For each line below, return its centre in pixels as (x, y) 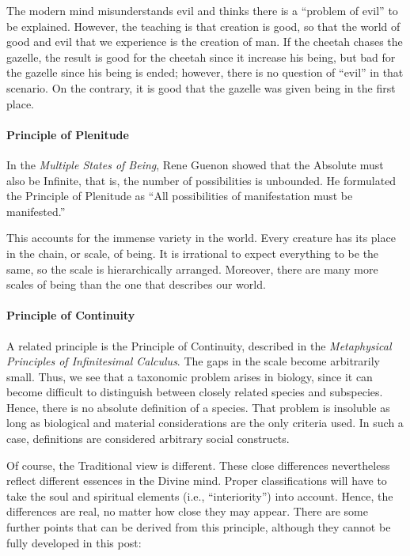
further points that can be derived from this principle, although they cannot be (199, 527)
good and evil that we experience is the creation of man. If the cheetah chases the (205, 42)
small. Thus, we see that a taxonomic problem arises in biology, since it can (190, 376)
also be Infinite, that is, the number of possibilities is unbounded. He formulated (201, 180)
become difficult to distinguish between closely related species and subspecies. (195, 392)
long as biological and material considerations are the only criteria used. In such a (205, 423)
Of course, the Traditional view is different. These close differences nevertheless (198, 465)
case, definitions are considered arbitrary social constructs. (148, 439)
